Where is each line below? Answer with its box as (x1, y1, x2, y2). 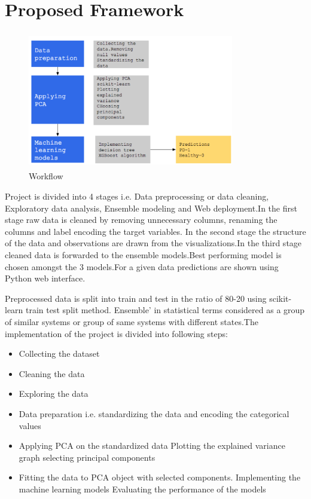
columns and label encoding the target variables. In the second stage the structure (5, 225, 306, 237)
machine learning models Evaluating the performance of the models (19, 482, 266, 495)
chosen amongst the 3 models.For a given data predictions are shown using (5, 260, 279, 273)
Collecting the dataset (19, 347, 100, 360)
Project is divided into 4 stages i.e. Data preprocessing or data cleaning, (5, 190, 269, 203)
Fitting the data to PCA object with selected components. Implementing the (19, 471, 301, 483)
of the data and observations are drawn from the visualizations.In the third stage (5, 237, 302, 249)
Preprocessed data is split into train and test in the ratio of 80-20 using (5, 292, 267, 304)
